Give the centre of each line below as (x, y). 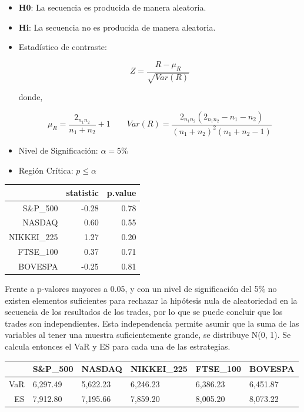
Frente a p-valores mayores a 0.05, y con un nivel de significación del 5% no (141, 288)
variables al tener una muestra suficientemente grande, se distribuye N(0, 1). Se (148, 335)
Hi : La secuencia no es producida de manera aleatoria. (117, 27)
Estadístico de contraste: (63, 47)
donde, (31, 97)
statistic (82, 192)
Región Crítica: (46, 170)
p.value (121, 192)
